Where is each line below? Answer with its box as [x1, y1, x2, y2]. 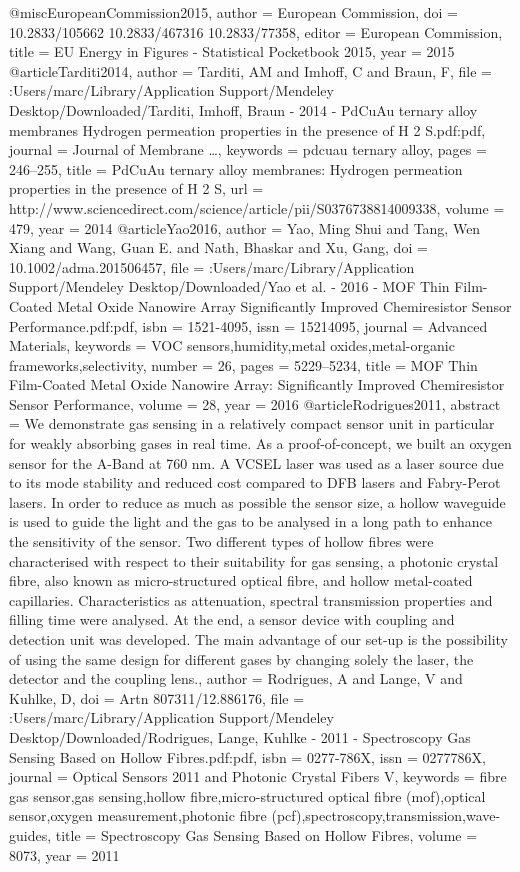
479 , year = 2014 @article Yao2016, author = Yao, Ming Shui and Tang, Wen [9, 217, 481, 238]
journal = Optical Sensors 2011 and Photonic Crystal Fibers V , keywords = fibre [9, 766, 507, 787]
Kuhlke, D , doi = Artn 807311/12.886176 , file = [9, 687, 305, 708]
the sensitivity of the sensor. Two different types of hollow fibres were [9, 531, 434, 552]
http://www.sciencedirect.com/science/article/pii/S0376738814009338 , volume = [9, 197, 505, 218]
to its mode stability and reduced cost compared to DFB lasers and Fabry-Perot [9, 472, 501, 493]
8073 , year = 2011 [9, 844, 120, 865]
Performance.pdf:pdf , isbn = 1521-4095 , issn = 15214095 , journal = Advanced [9, 315, 488, 336]
